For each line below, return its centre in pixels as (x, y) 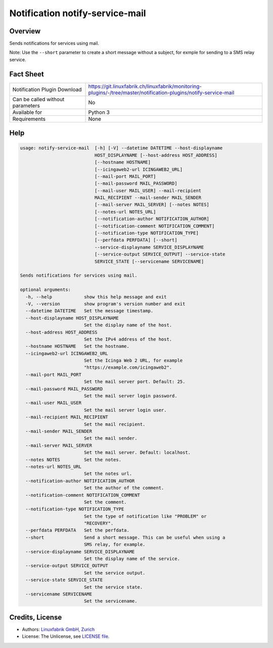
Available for (27, 112)
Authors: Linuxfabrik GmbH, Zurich (58, 629)
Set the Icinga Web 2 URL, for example (133, 361)
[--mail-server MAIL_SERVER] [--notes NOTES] (152, 205)
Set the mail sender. (110, 438)
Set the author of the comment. (124, 488)
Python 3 (99, 112)
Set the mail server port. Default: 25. (134, 382)
